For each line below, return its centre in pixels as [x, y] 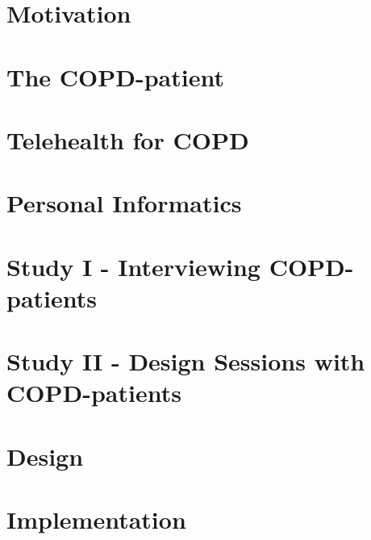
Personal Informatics [124, 203]
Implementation [96, 519]
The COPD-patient [115, 76]
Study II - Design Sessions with [186, 361]
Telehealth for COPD [128, 139]
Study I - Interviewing [133, 266]
